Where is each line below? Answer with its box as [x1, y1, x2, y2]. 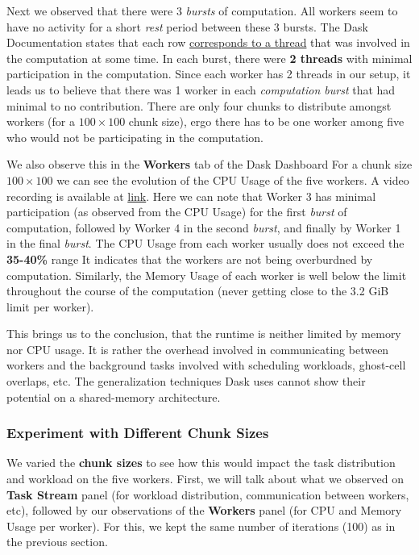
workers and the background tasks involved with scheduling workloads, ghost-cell [6, 357, 406, 373]
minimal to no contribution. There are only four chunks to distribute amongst [6, 97, 392, 114]
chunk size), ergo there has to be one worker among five [128, 113, 404, 130]
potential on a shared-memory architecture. [6, 388, 221, 405]
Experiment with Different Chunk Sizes [6, 423, 269, 443]
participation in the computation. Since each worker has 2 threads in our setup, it [6, 65, 411, 82]
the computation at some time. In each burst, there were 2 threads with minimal [6, 49, 413, 66]
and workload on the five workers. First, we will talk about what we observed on [6, 470, 404, 487]
